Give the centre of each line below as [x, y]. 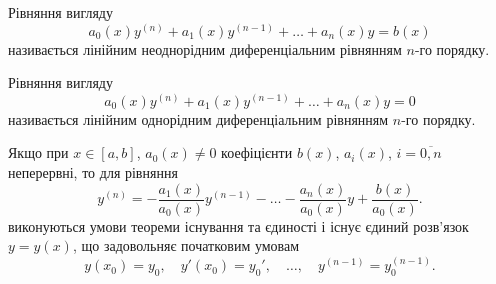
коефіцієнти [257, 152]
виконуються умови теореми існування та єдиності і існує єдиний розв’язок [238, 225]
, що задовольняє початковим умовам [186, 245]
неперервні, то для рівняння [93, 172]
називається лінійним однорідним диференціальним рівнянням [198, 118]
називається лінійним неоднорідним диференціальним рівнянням [205, 48]
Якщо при [38, 152]
